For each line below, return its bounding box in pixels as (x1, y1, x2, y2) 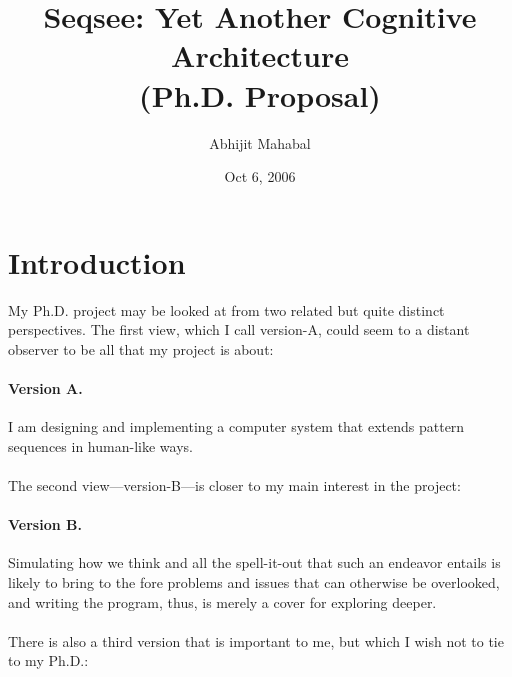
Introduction (8, 241, 186, 282)
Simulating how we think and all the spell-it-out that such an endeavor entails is (8, 552, 501, 573)
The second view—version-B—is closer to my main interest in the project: (8, 474, 461, 495)
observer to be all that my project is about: (8, 338, 274, 359)
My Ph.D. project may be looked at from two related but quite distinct (8, 299, 445, 320)
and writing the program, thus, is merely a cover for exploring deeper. (8, 591, 437, 612)
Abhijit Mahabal (209, 132, 311, 153)
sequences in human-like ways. (8, 435, 193, 456)
